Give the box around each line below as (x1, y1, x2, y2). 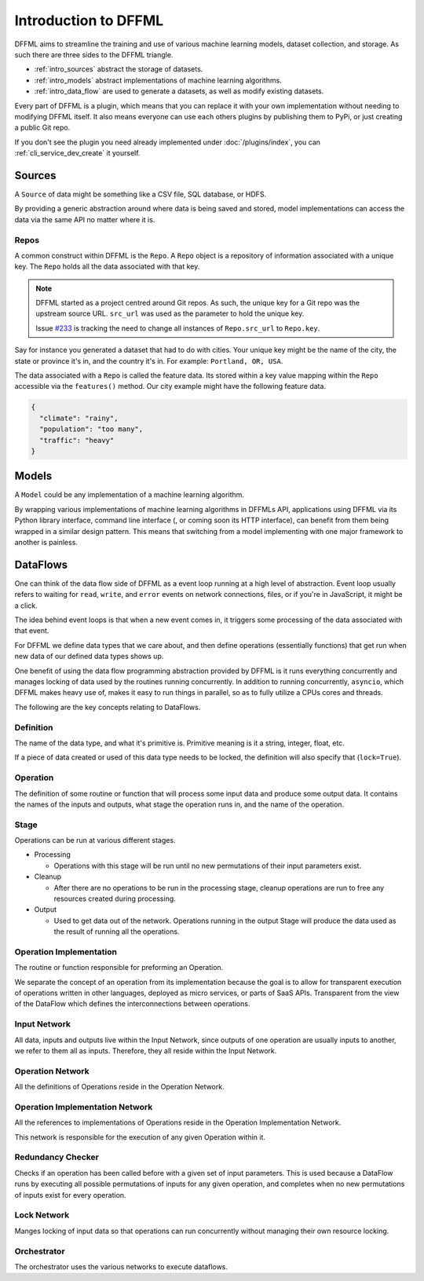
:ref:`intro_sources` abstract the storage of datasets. (34, 64, 203, 74)
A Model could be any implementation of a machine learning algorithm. (14, 490, 245, 500)
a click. (14, 601, 38, 610)
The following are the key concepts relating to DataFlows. (14, 702, 201, 712)
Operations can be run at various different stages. (14, 836, 176, 845)
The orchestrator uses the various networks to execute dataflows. (14, 1261, 228, 1272)
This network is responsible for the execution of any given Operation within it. (14, 1132, 266, 1142)
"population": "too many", (39, 425, 144, 434)
